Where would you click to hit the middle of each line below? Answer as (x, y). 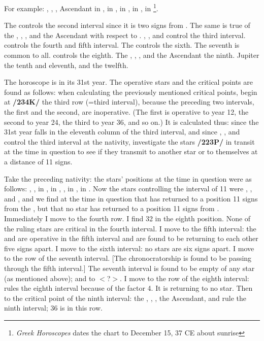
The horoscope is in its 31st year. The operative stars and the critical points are (128, 82)
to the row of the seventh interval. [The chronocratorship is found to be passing (128, 258)
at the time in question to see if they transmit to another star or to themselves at (131, 151)
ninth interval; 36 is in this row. (53, 308)
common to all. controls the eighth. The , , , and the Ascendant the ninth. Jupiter (132, 55)
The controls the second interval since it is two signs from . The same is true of (127, 25)
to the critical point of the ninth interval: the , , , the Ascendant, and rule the (125, 298)
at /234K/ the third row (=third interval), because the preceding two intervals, (129, 102)
